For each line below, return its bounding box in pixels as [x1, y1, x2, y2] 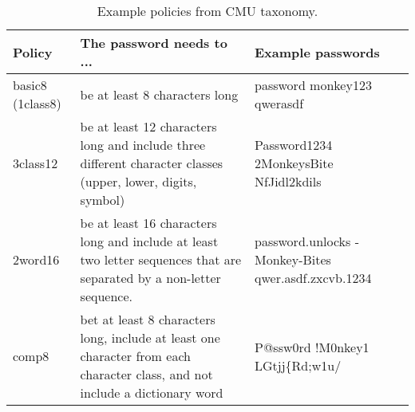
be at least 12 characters [80, 117, 217, 135]
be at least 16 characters [80, 214, 217, 232]
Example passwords [255, 42, 380, 61]
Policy [13, 42, 53, 61]
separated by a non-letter [80, 269, 221, 287]
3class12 [13, 154, 58, 172]
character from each [80, 347, 191, 365]
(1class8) [13, 94, 61, 112]
